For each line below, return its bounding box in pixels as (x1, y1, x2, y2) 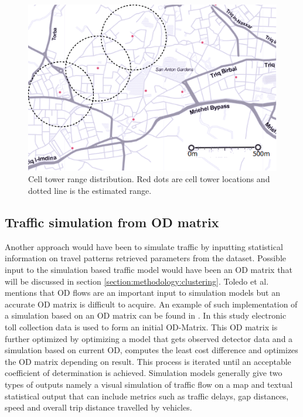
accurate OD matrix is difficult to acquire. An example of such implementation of (5, 298, 298, 310)
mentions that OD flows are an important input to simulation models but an (5, 286, 280, 299)
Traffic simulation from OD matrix (5, 213, 219, 231)
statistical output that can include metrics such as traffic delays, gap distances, (5, 389, 289, 402)
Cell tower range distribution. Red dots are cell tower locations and (28, 173, 270, 185)
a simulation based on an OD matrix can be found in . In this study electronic (5, 309, 287, 322)
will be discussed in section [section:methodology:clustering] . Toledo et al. (5, 275, 269, 287)
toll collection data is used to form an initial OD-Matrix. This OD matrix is (5, 320, 278, 333)
